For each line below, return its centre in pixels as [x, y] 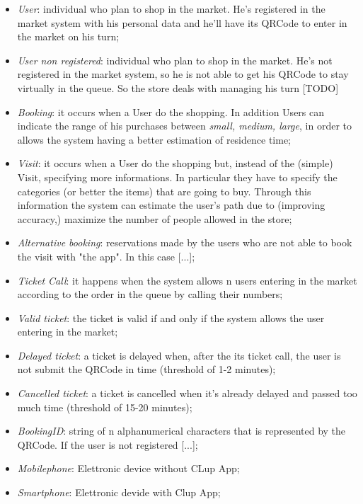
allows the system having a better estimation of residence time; [154, 139]
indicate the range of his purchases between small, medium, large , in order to [184, 126]
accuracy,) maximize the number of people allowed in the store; [155, 218]
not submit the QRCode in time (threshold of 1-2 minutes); [146, 369]
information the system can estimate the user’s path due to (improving [171, 205]
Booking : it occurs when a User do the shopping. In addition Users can [171, 111]
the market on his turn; [68, 36]
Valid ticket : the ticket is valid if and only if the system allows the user [171, 317]
